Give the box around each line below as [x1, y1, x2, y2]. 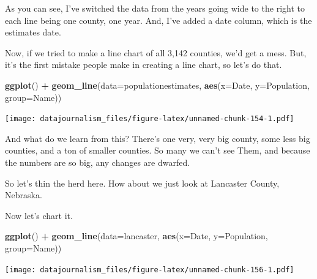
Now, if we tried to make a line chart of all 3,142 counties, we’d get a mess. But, [5, 46, 307, 59]
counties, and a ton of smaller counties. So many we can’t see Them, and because [5, 144, 310, 157]
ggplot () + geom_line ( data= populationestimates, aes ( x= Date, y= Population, [5, 78, 310, 91]
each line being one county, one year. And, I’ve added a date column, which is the [5, 13, 312, 26]
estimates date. [5, 26, 61, 39]
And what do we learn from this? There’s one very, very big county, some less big [5, 132, 310, 144]
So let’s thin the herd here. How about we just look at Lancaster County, [5, 176, 280, 189]
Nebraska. [5, 188, 42, 201]
